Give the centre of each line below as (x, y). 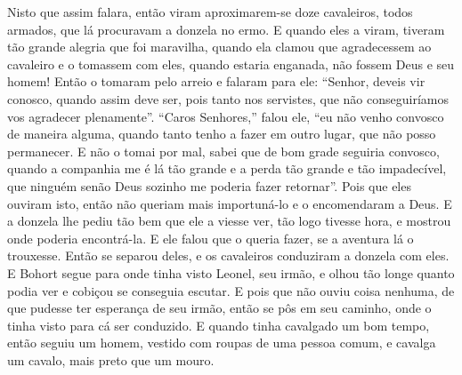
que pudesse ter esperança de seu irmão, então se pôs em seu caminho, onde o (219, 308)
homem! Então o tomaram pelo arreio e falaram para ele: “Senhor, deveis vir (216, 81)
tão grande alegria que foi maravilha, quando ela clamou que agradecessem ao (219, 47)
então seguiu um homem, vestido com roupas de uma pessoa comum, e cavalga (222, 343)
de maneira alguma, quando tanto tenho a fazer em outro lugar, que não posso (222, 134)
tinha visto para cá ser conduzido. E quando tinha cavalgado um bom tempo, (219, 325)
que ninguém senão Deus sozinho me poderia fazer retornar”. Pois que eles (209, 185)
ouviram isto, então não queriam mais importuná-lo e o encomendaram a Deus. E (230, 203)
